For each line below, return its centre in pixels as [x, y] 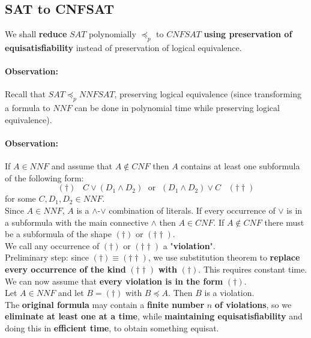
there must [284, 222]
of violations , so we [253, 304]
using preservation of [248, 34]
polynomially [112, 34]
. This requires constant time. [253, 269]
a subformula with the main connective [77, 222]
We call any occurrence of [52, 245]
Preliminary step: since [47, 257]
